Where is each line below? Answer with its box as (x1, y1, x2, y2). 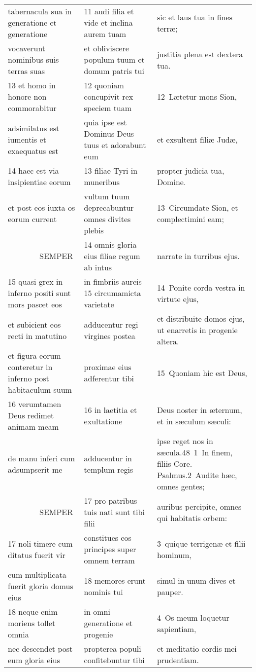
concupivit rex (84, 91, 133, 102)
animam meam (8, 421, 59, 432)
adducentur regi (84, 318, 138, 330)
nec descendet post (8, 643, 73, 654)
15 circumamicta (84, 287, 141, 299)
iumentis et (8, 133, 46, 145)
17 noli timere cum (8, 537, 73, 549)
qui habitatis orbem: (157, 512, 227, 523)
